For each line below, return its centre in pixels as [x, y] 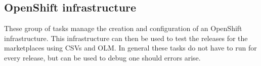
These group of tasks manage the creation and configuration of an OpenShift [123, 28]
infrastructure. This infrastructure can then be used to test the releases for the [126, 38]
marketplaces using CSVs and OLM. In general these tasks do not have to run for [130, 48]
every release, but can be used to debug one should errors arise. [102, 57]
